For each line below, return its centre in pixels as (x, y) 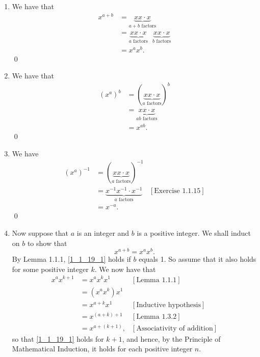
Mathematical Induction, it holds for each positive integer (102, 349)
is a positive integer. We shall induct (194, 232)
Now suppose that (40, 232)
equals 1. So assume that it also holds (198, 259)
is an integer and (103, 232)
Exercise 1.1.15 (177, 191)
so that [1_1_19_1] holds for (58, 338)
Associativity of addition (175, 328)
